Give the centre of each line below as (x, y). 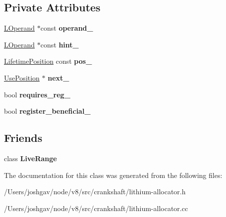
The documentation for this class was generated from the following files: (113, 175)
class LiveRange (30, 158)
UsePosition (22, 77)
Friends (23, 138)
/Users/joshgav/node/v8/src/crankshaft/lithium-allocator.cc (96, 208)
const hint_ (59, 44)
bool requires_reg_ (37, 94)
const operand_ (67, 28)
